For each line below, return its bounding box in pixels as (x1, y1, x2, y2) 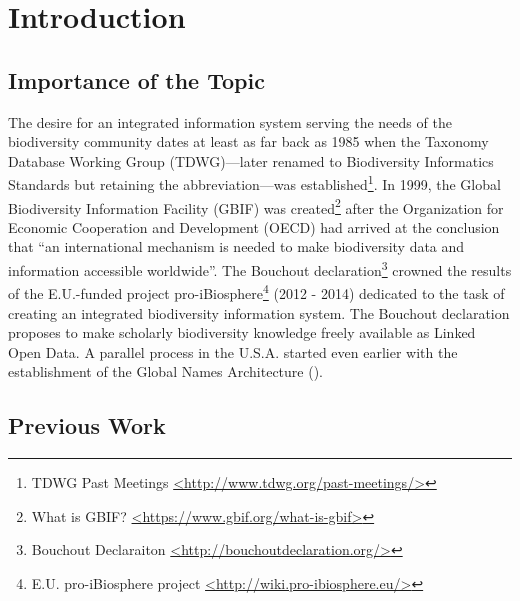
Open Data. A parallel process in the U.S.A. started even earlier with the (8, 341, 458, 362)
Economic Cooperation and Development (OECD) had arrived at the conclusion (8, 216, 500, 237)
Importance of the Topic (8, 64, 265, 95)
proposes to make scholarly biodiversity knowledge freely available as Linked (8, 322, 476, 343)
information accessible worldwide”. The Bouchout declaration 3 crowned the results (8, 257, 512, 280)
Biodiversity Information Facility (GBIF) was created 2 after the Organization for (8, 194, 504, 218)
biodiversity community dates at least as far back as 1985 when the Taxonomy (8, 131, 489, 152)
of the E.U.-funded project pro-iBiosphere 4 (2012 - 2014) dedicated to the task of (8, 280, 505, 303)
